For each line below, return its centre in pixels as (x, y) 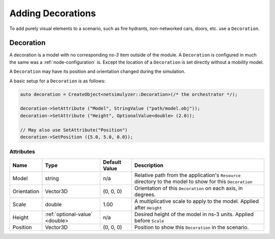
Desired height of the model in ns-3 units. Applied (194, 214)
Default (112, 162)
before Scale (149, 220)
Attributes (22, 152)
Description (149, 165)
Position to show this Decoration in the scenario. (191, 227)
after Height (148, 207)
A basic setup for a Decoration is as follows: (58, 81)
